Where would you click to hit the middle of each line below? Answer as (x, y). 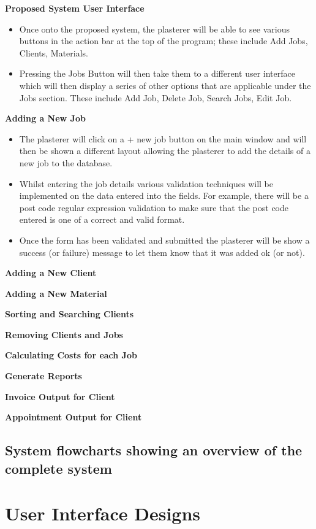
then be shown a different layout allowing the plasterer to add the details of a (165, 151)
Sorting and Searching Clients (70, 314)
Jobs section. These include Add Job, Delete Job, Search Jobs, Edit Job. (156, 97)
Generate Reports (43, 376)
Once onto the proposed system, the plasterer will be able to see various (154, 29)
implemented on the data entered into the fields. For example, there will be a (164, 195)
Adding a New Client (51, 273)
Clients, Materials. (54, 52)
